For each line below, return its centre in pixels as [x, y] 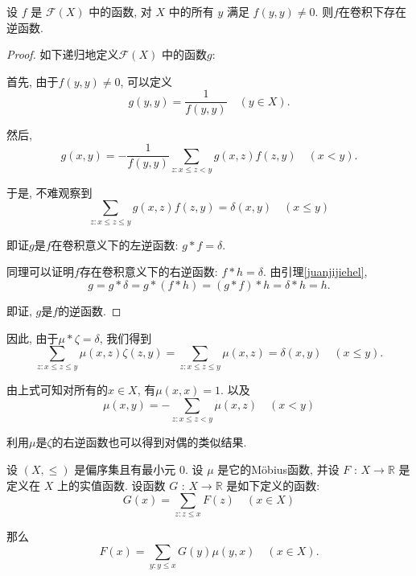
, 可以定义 [146, 81]
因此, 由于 [33, 337]
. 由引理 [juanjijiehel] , [315, 272]
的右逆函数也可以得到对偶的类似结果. [149, 442]
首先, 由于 [33, 81]
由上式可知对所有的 [57, 390]
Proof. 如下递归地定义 [63, 54]
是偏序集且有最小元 [125, 469]
